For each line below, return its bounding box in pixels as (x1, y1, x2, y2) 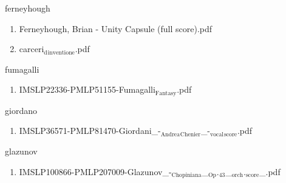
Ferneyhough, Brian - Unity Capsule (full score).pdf (19, 22, 213, 35)
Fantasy (155, 90, 177, 96)
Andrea (160, 131, 180, 138)
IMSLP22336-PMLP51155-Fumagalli (19, 83, 155, 96)
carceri (19, 42, 44, 55)
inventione (47, 49, 75, 56)
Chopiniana (171, 172, 202, 179)
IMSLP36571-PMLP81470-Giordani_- (19, 124, 161, 137)
